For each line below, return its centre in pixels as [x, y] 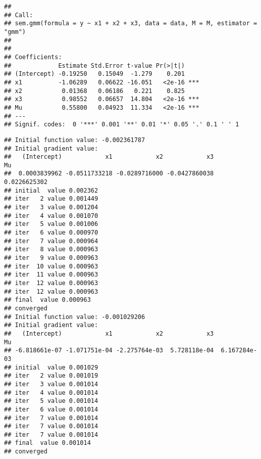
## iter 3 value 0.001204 [51, 208]
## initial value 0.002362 [51, 190]
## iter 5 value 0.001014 [51, 401]
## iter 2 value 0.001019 [51, 376]
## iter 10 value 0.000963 [51, 266]
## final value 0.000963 [47, 300]
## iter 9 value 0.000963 [51, 258]
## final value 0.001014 [47, 443]
